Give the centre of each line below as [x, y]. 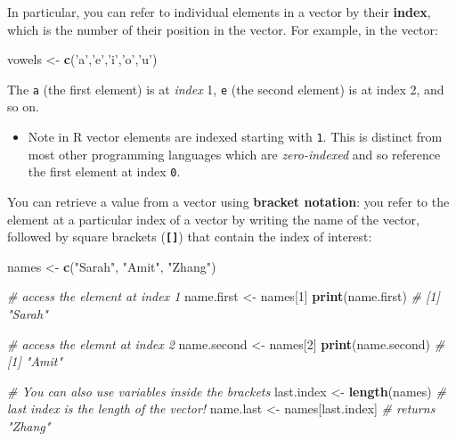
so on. [23, 106]
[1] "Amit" [35, 361]
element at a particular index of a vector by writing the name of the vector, [213, 219]
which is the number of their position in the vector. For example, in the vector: [223, 29]
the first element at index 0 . [104, 171]
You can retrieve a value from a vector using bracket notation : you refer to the [228, 201]
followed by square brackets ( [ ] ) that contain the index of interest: [190, 237]
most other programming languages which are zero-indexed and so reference [234, 154]
